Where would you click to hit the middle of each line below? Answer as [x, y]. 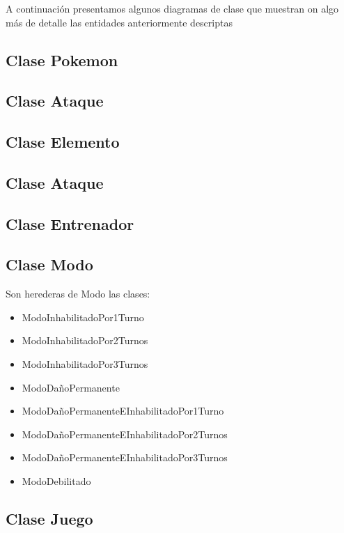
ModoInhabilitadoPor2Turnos [85, 340]
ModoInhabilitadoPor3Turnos [85, 364]
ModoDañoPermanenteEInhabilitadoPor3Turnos [125, 457]
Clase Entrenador [70, 223]
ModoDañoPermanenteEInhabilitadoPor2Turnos [125, 434]
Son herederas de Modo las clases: [78, 294]
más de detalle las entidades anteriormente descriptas [119, 22]
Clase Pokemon [62, 60]
